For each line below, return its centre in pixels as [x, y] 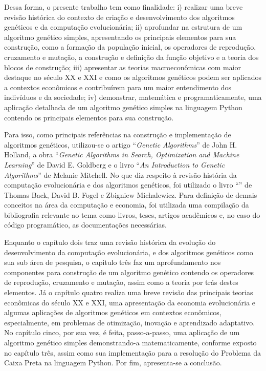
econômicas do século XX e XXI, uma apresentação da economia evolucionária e [130, 302]
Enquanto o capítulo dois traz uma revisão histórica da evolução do [110, 242]
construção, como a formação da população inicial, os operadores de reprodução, [130, 47]
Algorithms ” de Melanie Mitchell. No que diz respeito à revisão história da [120, 174]
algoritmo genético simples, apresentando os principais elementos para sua [120, 37]
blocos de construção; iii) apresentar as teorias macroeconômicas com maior [123, 67]
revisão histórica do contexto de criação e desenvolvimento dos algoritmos [119, 17]
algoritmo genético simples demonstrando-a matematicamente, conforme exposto [130, 342]
